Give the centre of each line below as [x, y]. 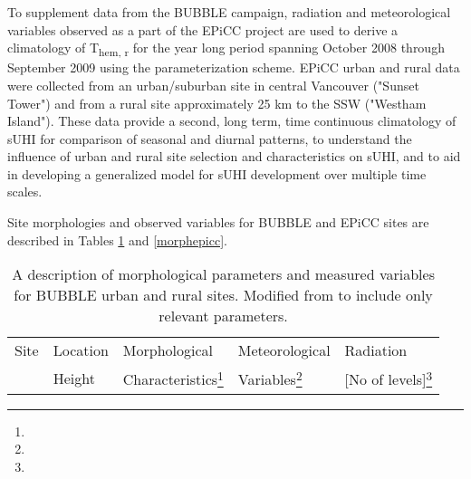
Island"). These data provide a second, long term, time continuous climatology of [232, 121]
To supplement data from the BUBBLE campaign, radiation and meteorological [229, 12]
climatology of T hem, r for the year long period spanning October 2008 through [226, 48]
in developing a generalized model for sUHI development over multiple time [217, 173]
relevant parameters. [223, 316]
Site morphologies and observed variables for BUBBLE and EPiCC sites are [218, 222]
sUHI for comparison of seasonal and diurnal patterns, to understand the [210, 138]
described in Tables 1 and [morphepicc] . [117, 239]
